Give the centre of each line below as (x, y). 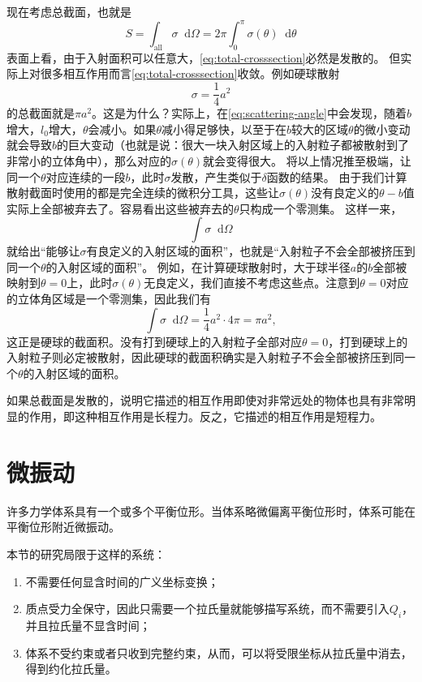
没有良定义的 (345, 193)
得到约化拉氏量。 (71, 669)
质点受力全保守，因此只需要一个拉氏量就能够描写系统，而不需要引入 (207, 609)
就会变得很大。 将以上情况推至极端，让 (307, 160)
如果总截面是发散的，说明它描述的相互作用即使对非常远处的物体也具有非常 (205, 400)
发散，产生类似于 (216, 176)
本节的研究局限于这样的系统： (86, 553)
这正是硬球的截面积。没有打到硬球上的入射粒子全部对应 (154, 341)
